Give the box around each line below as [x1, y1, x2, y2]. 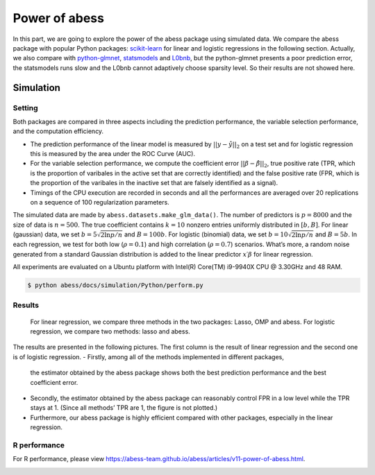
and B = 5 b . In [315, 230, 358, 239]
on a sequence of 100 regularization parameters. [30, 198, 169, 206]
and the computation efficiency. [12, 127, 104, 135]
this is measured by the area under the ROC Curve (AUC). [30, 150, 196, 158]
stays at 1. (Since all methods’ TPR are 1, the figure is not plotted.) [30, 404, 218, 412]
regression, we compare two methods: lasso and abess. [30, 327, 190, 336]
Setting [12, 103, 38, 112]
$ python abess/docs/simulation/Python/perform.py [27, 282, 204, 289]
